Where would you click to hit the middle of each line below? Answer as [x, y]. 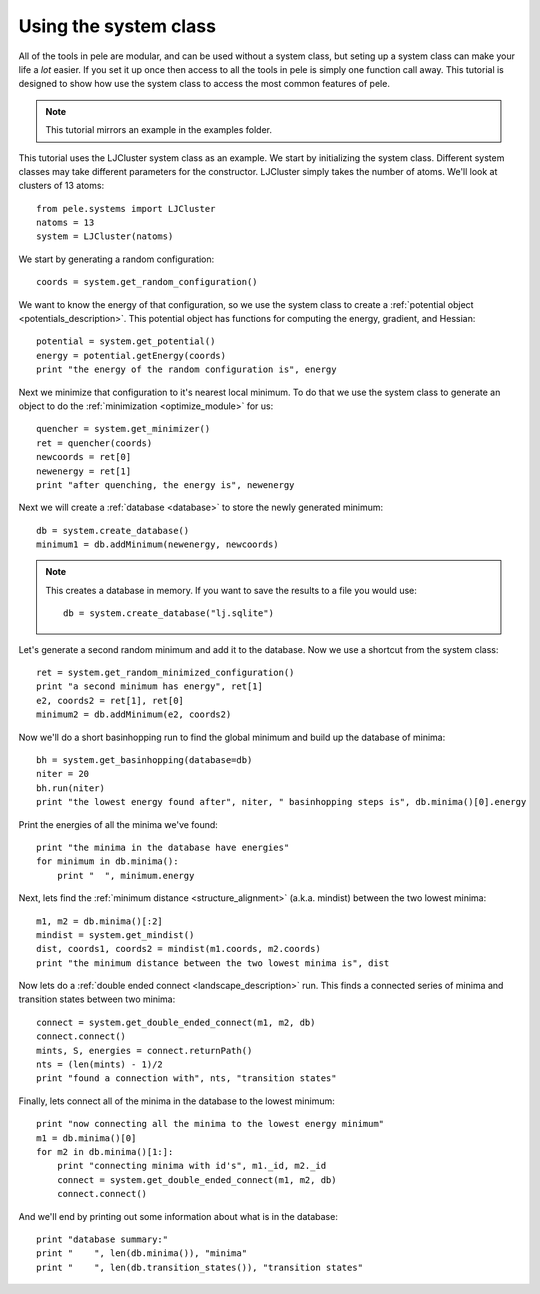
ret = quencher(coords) [94, 443]
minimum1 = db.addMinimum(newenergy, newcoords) [157, 544]
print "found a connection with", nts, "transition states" [186, 1078]
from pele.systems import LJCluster [126, 208]
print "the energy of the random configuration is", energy [186, 369]
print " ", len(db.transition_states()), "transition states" [200, 1267]
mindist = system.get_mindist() [115, 934]
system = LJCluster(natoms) [105, 236]
